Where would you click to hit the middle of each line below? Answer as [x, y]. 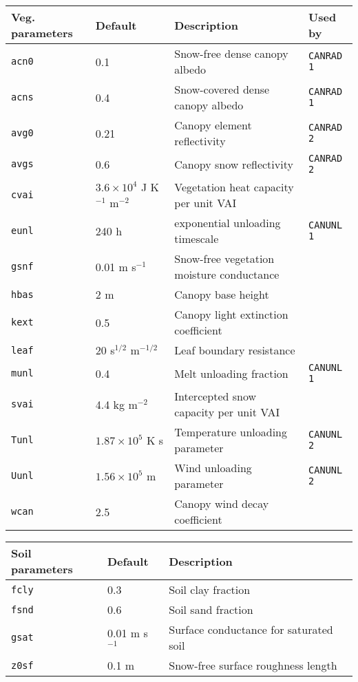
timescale [197, 238]
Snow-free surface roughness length [253, 665]
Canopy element [213, 125]
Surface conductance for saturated [251, 629]
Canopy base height [222, 294]
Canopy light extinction [231, 314]
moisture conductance [227, 274]
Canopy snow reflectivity [234, 164]
